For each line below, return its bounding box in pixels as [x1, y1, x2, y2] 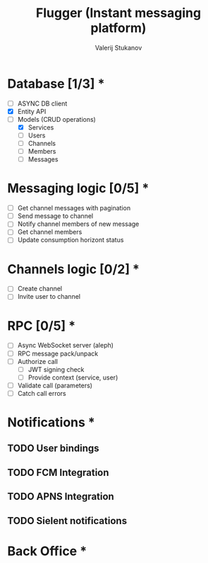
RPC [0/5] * [7, 317, 76, 334]
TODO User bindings [7, 443, 100, 455]
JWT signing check [27, 365, 85, 373]
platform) [90, 20, 147, 36]
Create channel [17, 285, 62, 293]
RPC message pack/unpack [17, 349, 99, 358]
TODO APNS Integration [7, 491, 114, 503]
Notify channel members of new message [17, 220, 140, 228]
